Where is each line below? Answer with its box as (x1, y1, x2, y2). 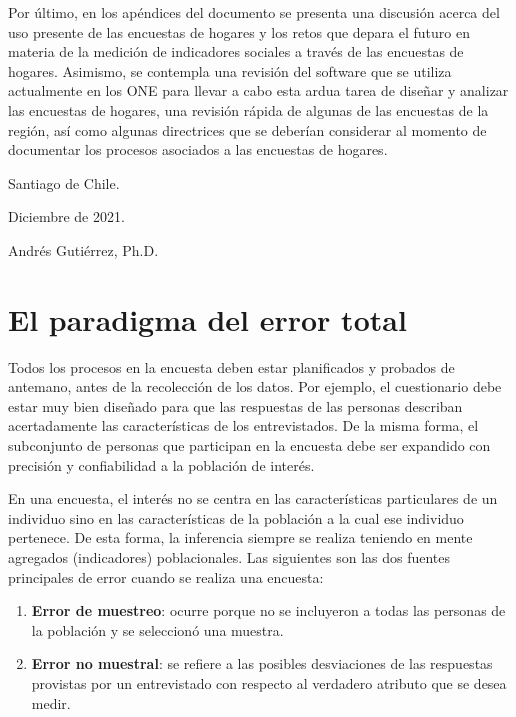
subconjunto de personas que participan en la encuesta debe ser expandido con (8, 435, 491, 456)
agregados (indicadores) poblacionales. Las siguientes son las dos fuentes (8, 547, 451, 567)
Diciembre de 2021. (8, 206, 125, 227)
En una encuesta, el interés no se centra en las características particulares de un (8, 488, 498, 509)
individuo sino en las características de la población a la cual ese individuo (8, 507, 464, 528)
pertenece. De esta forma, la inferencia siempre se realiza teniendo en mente (8, 527, 473, 548)
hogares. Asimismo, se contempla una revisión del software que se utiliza (8, 60, 452, 81)
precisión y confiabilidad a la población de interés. (8, 454, 315, 475)
